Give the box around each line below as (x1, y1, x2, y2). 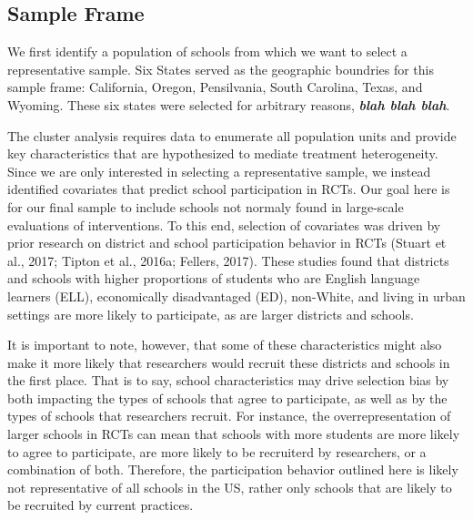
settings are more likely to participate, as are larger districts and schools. (7, 304, 414, 323)
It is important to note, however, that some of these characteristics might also (7, 335, 442, 354)
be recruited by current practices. (7, 495, 194, 515)
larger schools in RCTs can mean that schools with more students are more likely (7, 424, 460, 444)
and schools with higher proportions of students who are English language (7, 269, 420, 288)
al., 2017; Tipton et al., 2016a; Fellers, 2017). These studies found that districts (7, 250, 449, 270)
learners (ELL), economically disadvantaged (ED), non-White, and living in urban (7, 286, 466, 305)
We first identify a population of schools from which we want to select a (7, 42, 408, 61)
